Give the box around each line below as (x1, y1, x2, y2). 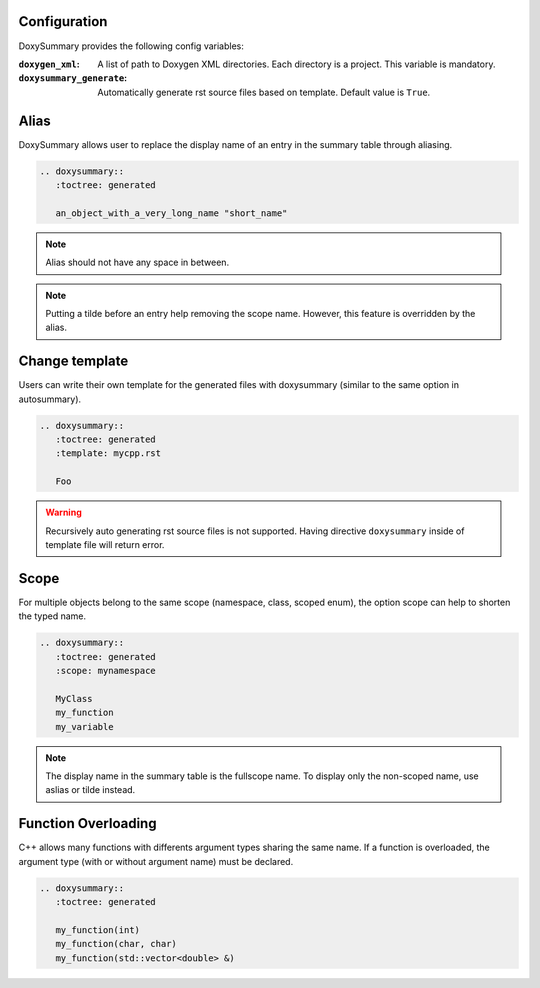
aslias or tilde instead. (45, 784, 136, 796)
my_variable (55, 721, 114, 732)
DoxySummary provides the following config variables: (18, 40, 245, 52)
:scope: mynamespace (55, 665, 157, 676)
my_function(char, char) (55, 938, 177, 950)
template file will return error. (45, 538, 165, 550)
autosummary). (18, 393, 82, 405)
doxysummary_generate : (18, 72, 128, 84)
